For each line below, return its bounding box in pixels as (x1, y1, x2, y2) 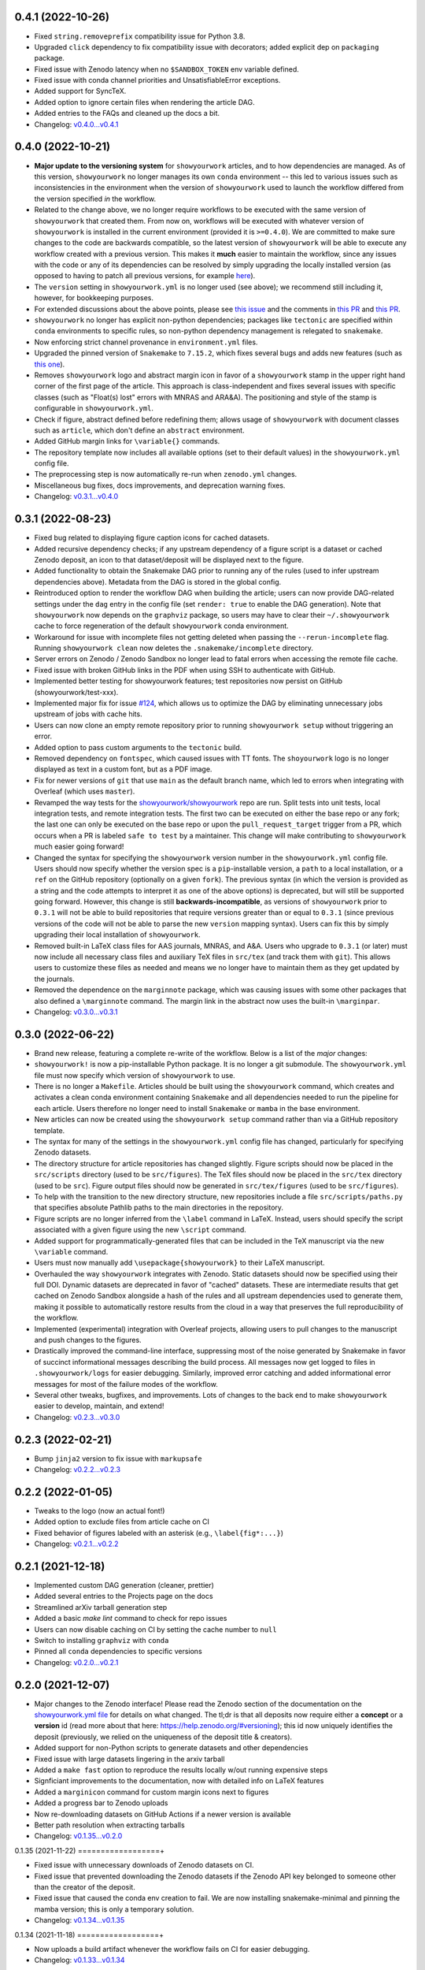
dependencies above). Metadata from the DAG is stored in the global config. (34, 577, 282, 586)
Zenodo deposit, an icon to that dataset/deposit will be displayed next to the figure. (34, 555, 305, 564)
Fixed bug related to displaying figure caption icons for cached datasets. (34, 533, 270, 543)
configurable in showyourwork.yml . (34, 403, 153, 413)
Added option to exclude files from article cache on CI (34, 1517, 210, 1526)
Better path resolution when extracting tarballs (34, 1820, 185, 1830)
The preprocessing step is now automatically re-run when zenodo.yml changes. (34, 470, 297, 479)
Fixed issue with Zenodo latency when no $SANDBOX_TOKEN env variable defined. (34, 64, 299, 74)
